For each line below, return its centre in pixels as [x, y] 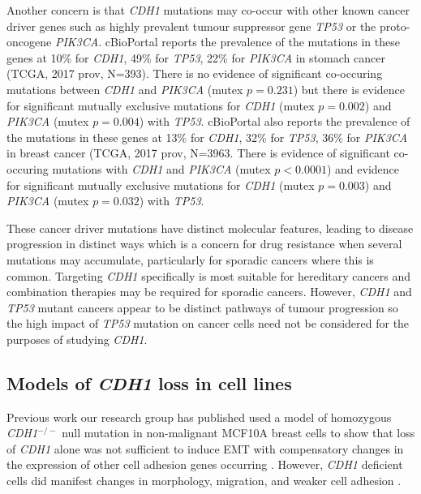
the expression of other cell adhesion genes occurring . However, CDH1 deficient [205, 464]
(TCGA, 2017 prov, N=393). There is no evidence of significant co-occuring [195, 73]
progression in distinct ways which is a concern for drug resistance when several [204, 244]
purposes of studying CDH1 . [77, 339]
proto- [395, 26]
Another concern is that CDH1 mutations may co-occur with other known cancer [208, 10]
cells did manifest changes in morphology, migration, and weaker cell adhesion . [204, 481]
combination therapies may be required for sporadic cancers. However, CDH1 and [209, 292]
